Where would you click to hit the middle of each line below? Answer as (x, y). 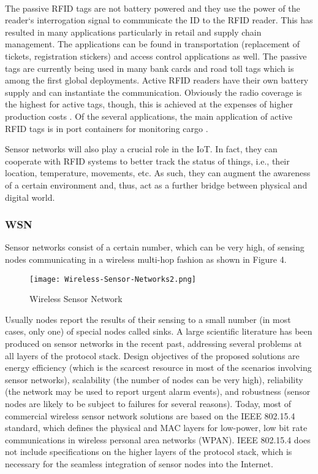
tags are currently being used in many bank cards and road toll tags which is (150, 68)
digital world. (30, 197)
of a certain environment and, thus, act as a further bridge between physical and (156, 185)
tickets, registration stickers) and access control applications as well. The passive (156, 56)
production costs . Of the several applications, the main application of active (149, 116)
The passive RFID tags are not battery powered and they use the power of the (153, 8)
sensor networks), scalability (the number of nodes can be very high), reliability (154, 379)
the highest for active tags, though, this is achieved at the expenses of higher (149, 104)
